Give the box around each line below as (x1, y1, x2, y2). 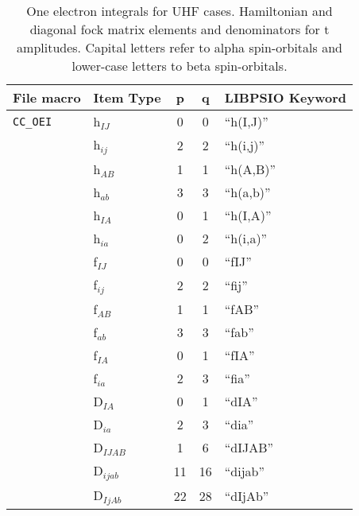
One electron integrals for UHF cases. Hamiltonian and (26, 2, 333, 20)
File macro (13, 88, 81, 107)
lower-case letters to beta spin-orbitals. (71, 56, 288, 75)
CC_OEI (13, 114, 52, 128)
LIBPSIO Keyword (224, 88, 347, 107)
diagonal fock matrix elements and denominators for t (29, 20, 330, 38)
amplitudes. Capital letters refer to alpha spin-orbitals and (17, 38, 342, 56)
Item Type (93, 88, 161, 107)
